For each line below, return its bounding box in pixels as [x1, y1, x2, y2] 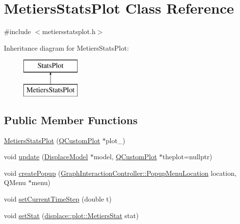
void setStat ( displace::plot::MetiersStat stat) [4, 210, 139, 220]
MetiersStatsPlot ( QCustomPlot [4, 135, 100, 145]
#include [4, 26, 31, 37]
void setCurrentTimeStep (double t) [4, 194, 112, 204]
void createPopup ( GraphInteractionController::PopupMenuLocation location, [4, 168, 237, 178]
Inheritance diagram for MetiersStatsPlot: [4, 42, 129, 53]
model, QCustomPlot [93, 151, 157, 162]
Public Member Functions [4, 112, 138, 127]
